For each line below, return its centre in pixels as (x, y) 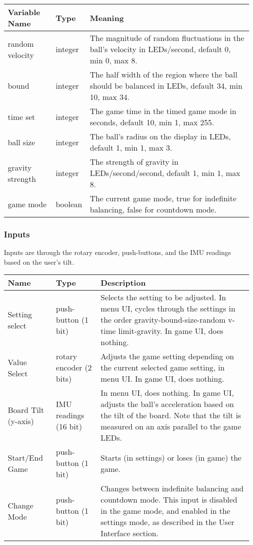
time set (22, 117)
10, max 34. (110, 97)
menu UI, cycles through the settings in (168, 309)
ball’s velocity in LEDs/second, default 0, (160, 49)
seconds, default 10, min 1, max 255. (152, 122)
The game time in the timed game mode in (163, 111)
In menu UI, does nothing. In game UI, (167, 393)
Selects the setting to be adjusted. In (163, 297)
